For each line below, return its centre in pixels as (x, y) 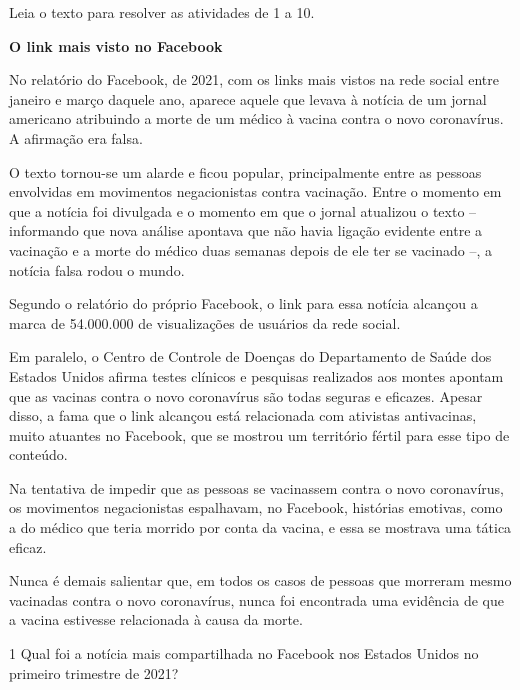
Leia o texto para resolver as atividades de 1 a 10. (162, 12)
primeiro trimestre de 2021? (94, 672)
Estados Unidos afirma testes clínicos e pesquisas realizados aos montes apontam (256, 375)
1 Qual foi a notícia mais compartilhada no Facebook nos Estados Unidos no (244, 653)
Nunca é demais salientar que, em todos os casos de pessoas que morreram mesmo (260, 580)
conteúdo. (38, 454)
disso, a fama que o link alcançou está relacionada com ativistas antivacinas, (243, 415)
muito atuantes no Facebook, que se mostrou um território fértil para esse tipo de (259, 434)
